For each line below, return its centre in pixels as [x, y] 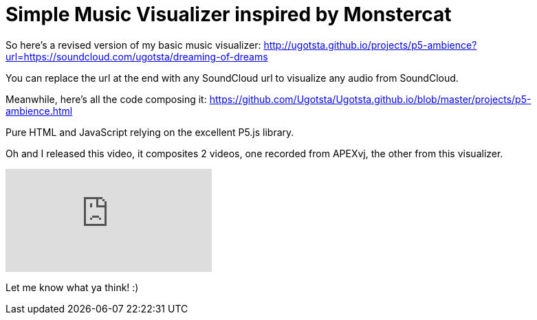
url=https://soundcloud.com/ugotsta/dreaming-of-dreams [137, 56]
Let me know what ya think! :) [72, 287]
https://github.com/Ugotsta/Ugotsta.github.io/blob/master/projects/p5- [370, 99]
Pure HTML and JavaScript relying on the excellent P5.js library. [150, 132]
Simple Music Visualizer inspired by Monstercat [229, 14]
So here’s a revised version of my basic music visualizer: [133, 45]
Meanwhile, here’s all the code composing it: [106, 99]
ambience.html [39, 111]
